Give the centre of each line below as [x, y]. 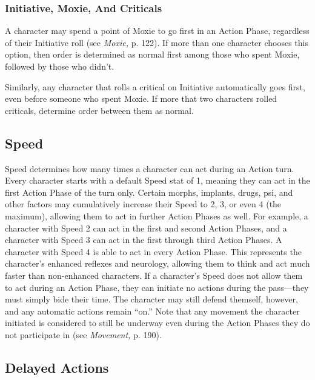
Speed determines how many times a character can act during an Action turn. [150, 168]
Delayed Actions [57, 367]
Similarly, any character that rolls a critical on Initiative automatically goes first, [155, 86]
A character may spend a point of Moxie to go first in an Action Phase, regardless [157, 31]
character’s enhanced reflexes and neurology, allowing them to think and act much [157, 263]
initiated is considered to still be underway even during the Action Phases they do [157, 323]
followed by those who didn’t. [60, 66]
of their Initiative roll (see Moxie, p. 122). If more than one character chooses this [157, 42]
